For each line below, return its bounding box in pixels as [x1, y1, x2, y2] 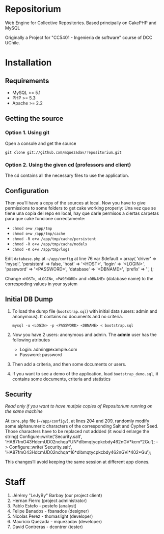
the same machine [5, 408, 43, 414]
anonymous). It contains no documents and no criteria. [12, 313, 123, 319]
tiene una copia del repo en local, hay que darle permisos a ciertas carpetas [5, 210, 159, 216]
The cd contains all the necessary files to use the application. [5, 172, 129, 178]
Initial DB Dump [5, 295, 53, 303]
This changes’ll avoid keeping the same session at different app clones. [5, 459, 150, 465]
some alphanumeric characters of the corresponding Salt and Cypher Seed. [5, 423, 159, 429]
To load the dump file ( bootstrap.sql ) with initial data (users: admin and [12, 308, 158, 314]
